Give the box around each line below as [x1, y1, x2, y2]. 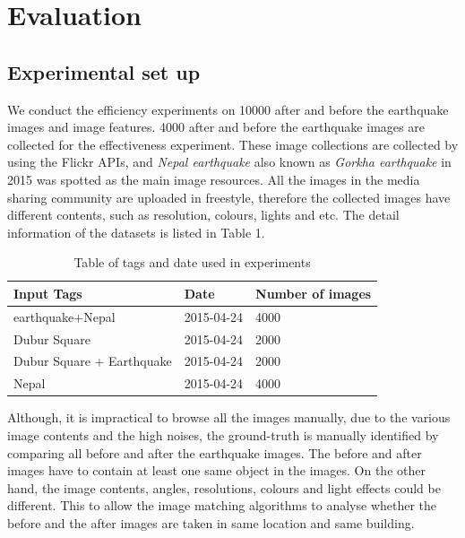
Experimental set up [7, 57, 201, 85]
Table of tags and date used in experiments [73, 253, 311, 272]
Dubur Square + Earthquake [13, 351, 172, 370]
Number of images [255, 283, 372, 302]
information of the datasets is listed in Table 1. [7, 222, 265, 241]
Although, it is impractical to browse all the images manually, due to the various [7, 408, 451, 427]
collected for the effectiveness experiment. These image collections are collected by [7, 134, 459, 153]
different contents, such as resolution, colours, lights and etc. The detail [7, 205, 400, 224]
